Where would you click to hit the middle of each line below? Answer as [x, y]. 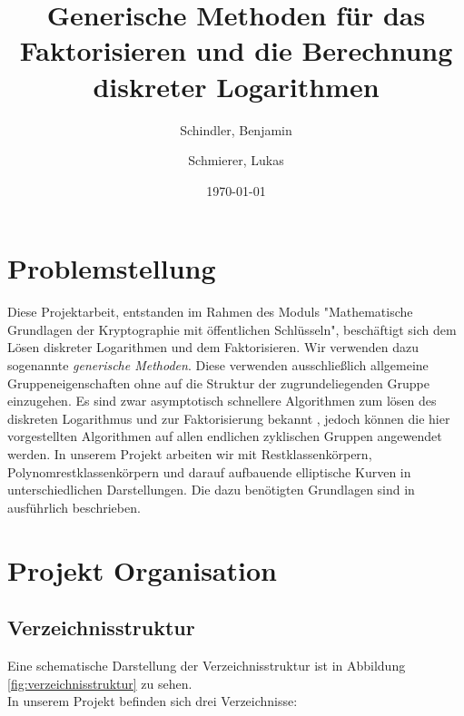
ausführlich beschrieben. [74, 507]
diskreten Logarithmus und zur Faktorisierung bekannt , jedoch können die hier [229, 418]
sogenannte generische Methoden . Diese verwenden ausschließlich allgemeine [218, 365]
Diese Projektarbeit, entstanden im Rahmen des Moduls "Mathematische [210, 312]
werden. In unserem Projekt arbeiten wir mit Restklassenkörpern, [190, 453]
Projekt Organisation [142, 569]
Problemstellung [112, 268]
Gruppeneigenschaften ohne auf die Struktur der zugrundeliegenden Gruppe [218, 383]
